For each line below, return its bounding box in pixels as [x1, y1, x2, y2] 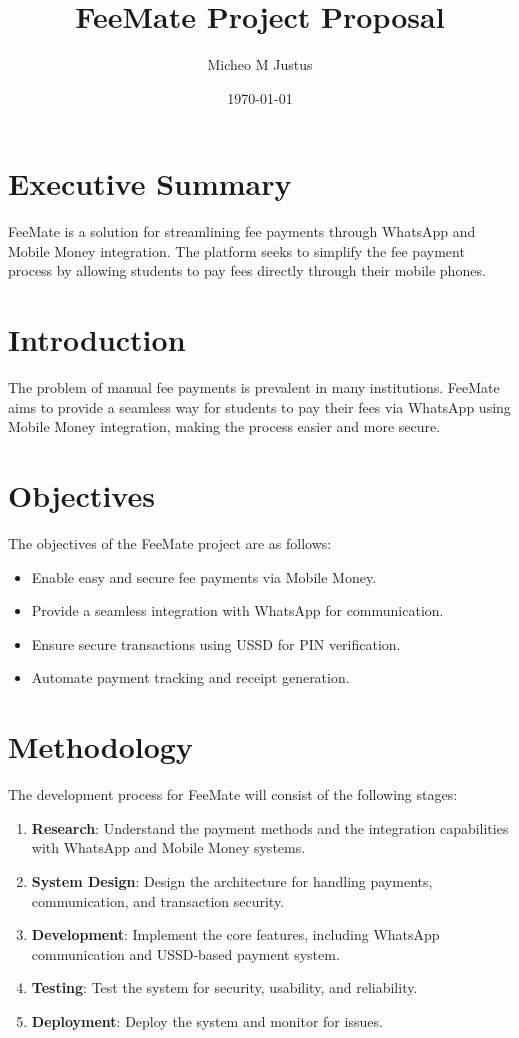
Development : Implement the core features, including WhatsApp [31, 924, 440, 945]
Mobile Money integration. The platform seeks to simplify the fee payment [8, 240, 465, 261]
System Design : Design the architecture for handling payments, [31, 870, 433, 891]
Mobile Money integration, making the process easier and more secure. [8, 416, 441, 437]
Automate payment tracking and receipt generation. [31, 667, 350, 688]
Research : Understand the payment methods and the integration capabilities [31, 817, 509, 838]
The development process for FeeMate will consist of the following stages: [8, 784, 458, 805]
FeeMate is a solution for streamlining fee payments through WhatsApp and [8, 221, 476, 242]
